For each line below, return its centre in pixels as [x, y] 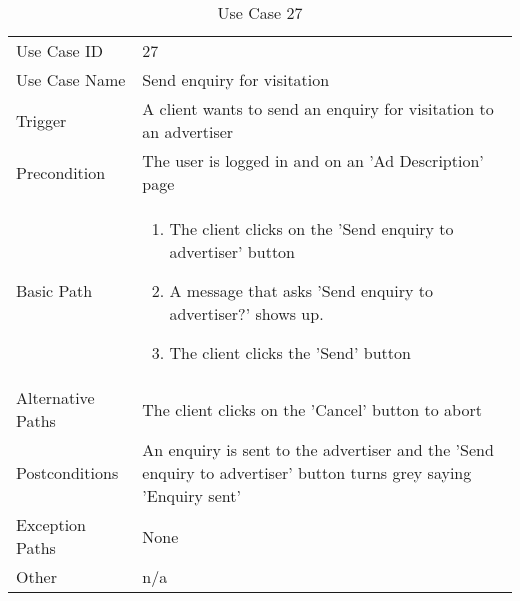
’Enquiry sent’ [191, 495]
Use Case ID [60, 50]
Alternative [55, 397]
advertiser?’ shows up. [246, 313]
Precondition [61, 172]
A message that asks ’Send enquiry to [301, 290]
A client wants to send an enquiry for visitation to [318, 108]
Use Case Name [71, 79]
